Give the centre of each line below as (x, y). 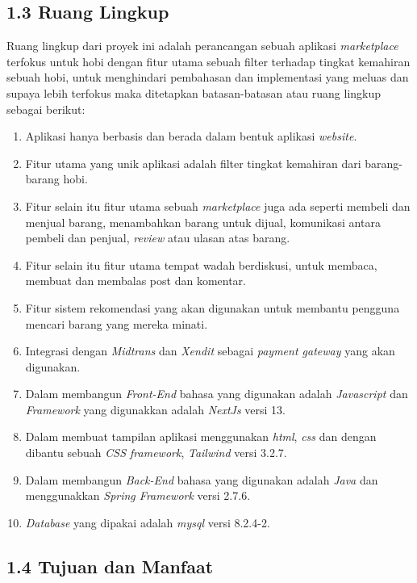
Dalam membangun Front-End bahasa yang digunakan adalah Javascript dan (217, 394)
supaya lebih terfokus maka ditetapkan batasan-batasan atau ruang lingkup (194, 92)
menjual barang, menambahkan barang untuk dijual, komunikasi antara (203, 222)
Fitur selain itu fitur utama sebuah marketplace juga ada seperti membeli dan (218, 206)
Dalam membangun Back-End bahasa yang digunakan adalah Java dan (202, 479)
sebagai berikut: (46, 109)
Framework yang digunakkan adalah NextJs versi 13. (156, 409)
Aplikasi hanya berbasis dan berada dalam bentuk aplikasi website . (191, 136)
